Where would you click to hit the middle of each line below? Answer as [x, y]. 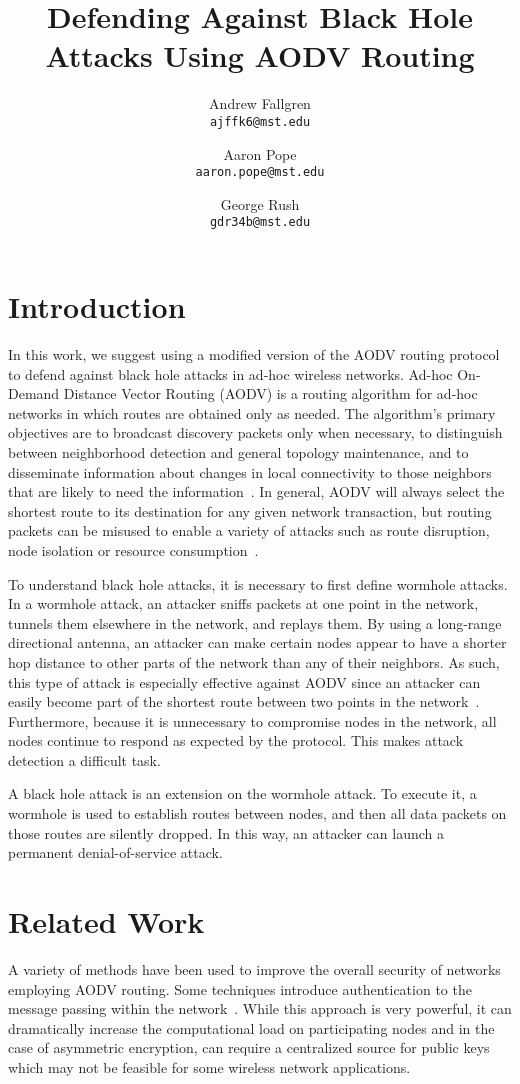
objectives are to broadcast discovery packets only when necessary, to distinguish [255, 432]
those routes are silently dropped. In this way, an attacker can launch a [226, 832]
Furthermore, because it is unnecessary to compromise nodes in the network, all [252, 720]
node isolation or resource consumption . [133, 549]
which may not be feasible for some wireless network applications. [209, 1066]
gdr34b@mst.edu [260, 222]
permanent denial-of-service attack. [115, 852]
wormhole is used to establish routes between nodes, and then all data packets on [257, 813]
